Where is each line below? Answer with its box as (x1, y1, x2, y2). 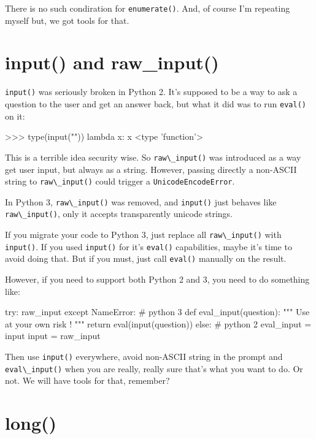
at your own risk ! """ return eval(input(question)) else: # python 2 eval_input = (5, 317, 312, 330)
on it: (5, 109, 25, 122)
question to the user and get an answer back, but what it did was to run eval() (5, 97, 306, 110)
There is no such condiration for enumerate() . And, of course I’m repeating (5, 2, 290, 14)
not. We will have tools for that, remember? (5, 374, 170, 387)
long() (5, 410, 57, 435)
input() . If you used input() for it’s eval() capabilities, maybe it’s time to (5, 240, 292, 253)
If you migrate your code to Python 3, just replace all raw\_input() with (5, 228, 282, 241)
